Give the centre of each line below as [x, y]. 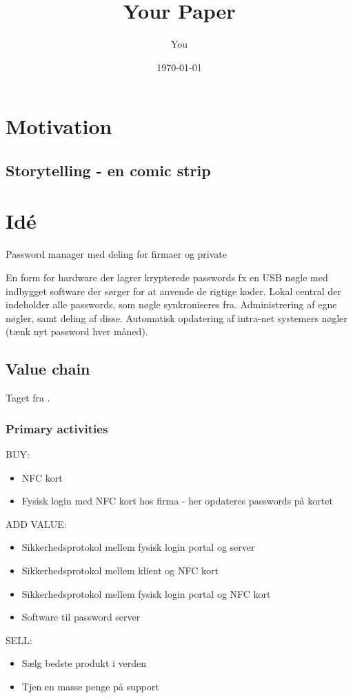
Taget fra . [28, 398]
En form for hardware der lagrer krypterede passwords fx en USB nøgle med [167, 277]
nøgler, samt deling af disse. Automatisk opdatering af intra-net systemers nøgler [176, 318]
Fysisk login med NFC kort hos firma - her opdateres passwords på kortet [177, 501]
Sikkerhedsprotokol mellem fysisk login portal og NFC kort [146, 593]
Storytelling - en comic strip [108, 170]
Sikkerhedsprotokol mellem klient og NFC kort [120, 570]
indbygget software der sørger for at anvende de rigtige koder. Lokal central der [173, 291]
